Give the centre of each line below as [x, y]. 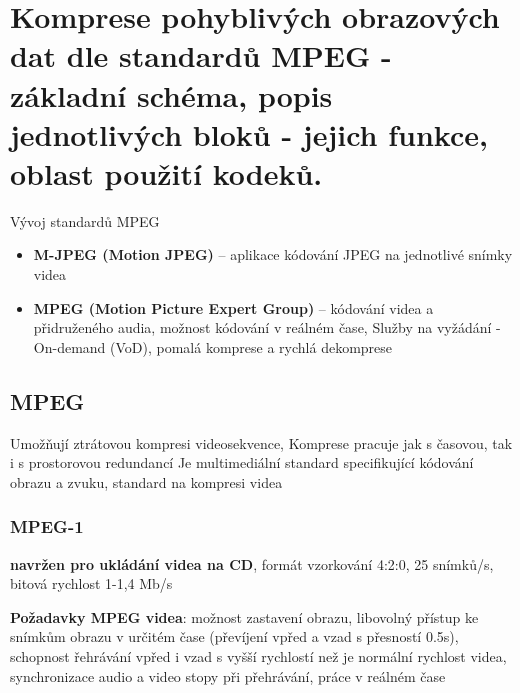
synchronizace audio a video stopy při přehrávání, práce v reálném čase [228, 675]
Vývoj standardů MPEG [85, 220]
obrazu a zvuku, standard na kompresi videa [146, 481]
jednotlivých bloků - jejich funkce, [249, 133]
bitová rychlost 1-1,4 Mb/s [91, 583]
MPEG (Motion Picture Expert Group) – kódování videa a [233, 307]
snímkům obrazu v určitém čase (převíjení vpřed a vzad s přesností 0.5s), [234, 636]
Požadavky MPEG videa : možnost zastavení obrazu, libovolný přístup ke [244, 616]
